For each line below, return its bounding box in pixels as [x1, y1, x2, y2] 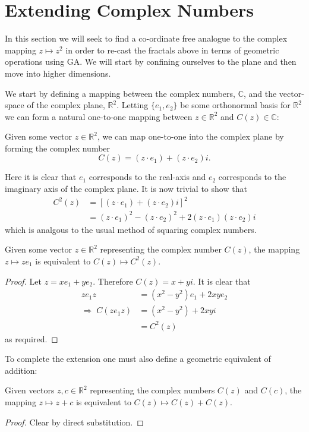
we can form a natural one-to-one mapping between [5, 110, 193, 122]
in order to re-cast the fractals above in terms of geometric [65, 43, 279, 56]
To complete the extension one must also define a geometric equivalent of [5, 352, 271, 365]
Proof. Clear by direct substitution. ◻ [5, 415, 144, 428]
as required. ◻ [5, 332, 58, 345]
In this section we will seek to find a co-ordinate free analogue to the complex [5, 32, 288, 45]
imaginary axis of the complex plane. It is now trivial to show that [5, 182, 247, 195]
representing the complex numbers [90, 384, 215, 396]
